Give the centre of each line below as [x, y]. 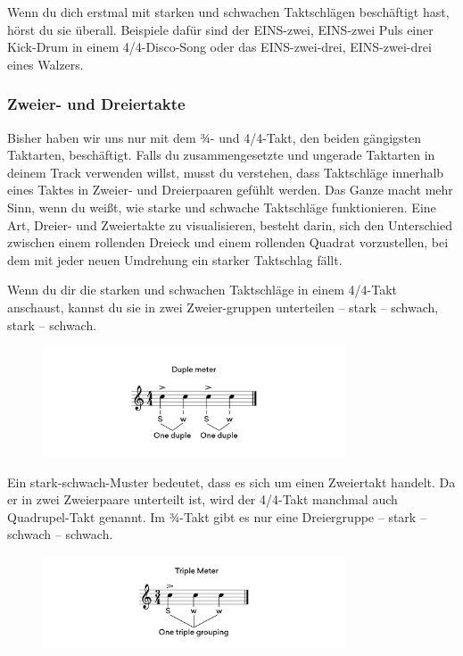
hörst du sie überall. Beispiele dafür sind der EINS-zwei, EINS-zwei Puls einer [220, 29]
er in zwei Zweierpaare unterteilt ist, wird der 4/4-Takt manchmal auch [203, 499]
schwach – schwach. [60, 534]
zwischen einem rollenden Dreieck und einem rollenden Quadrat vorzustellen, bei [228, 242]
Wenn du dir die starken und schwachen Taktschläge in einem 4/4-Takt [203, 290]
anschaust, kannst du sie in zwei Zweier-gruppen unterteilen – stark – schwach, [223, 307]
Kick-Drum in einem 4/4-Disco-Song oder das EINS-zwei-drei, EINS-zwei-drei [219, 47]
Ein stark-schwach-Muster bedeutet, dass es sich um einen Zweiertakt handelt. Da [231, 482]
